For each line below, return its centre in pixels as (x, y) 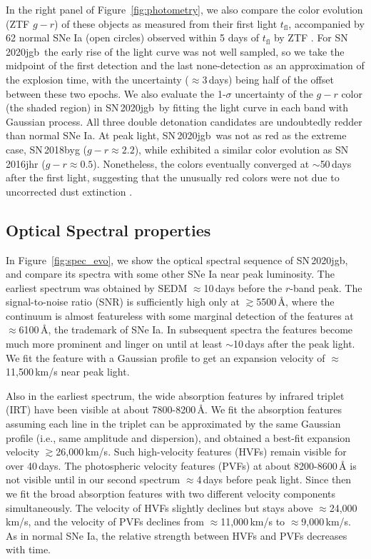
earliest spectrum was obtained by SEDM (97, 287)
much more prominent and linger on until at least (114, 344)
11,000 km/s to (253, 522)
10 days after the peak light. (294, 344)
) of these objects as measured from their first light (166, 23)
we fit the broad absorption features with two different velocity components (171, 494)
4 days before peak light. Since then (274, 479)
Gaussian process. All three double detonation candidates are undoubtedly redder (184, 121)
